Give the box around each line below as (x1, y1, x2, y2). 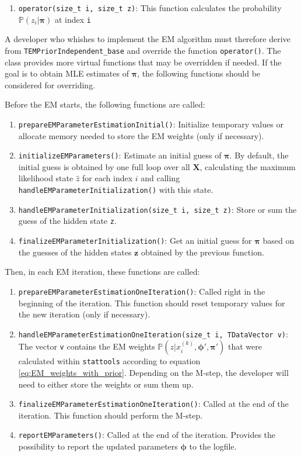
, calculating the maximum (199, 160, 296, 172)
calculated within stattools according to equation (18, 355, 201, 367)
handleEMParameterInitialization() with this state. (18, 184, 213, 196)
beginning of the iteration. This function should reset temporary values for (18, 296, 285, 309)
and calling (141, 172, 180, 184)
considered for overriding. (5, 78, 96, 91)
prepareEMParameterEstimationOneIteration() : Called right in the (18, 285, 265, 297)
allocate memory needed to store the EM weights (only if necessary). (18, 129, 264, 141)
